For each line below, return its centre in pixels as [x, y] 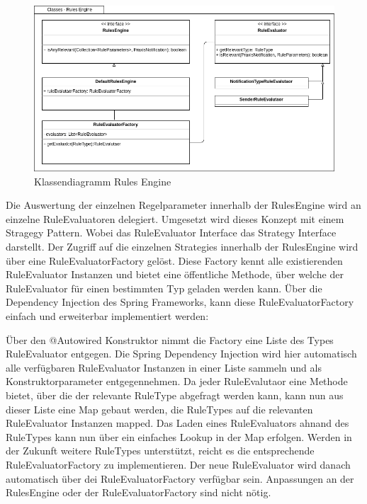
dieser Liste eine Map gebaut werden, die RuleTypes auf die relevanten [159, 409]
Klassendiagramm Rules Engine [103, 181]
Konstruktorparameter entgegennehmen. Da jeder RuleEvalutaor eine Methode [177, 381]
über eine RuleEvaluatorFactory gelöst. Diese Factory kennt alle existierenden [174, 260]
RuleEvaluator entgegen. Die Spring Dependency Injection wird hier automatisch [181, 354]
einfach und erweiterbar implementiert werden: [107, 316]
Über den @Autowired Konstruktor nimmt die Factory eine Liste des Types [170, 339]
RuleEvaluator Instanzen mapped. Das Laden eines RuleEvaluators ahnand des [177, 423]
